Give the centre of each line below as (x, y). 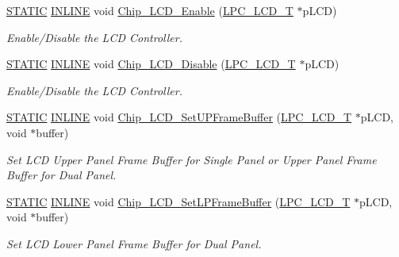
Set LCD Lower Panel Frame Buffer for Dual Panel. (134, 243)
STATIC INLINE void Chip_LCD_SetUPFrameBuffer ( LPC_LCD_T (179, 117)
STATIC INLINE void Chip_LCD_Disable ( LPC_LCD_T (151, 64)
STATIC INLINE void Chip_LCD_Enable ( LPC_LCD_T (150, 10)
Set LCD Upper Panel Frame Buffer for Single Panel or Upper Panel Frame (192, 159)
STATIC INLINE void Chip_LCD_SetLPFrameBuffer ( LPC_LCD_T (178, 201)
